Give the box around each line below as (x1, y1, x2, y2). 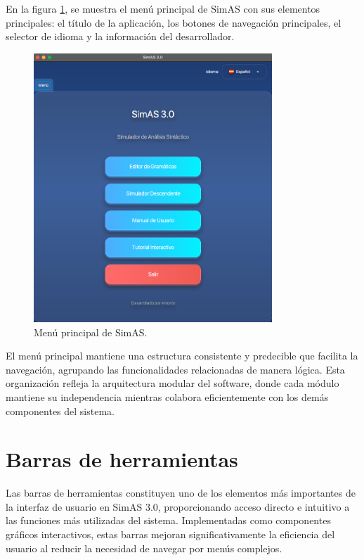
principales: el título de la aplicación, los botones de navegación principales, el (6, 15, 342, 30)
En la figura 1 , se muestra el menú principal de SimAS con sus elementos (6, 1, 320, 15)
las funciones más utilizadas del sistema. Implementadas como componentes (6, 513, 331, 528)
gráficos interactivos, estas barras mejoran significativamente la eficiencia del (6, 527, 335, 541)
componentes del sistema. (6, 403, 115, 418)
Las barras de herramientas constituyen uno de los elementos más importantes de (6, 485, 356, 500)
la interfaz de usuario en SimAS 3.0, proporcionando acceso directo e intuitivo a (6, 499, 350, 514)
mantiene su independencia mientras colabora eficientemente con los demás (6, 389, 329, 404)
